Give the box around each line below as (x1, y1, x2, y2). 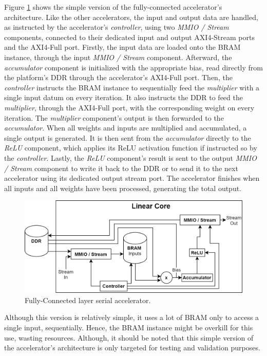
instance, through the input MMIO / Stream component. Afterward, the (4, 51, 232, 62)
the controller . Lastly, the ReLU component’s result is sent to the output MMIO (4, 152, 257, 163)
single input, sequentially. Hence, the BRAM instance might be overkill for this (4, 322, 253, 332)
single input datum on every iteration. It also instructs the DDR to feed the (4, 92, 243, 103)
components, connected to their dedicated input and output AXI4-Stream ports (4, 31, 255, 42)
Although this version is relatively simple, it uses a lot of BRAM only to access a (4, 312, 259, 323)
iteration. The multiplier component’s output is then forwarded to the (4, 112, 224, 123)
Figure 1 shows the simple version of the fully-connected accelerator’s (4, 2, 222, 12)
